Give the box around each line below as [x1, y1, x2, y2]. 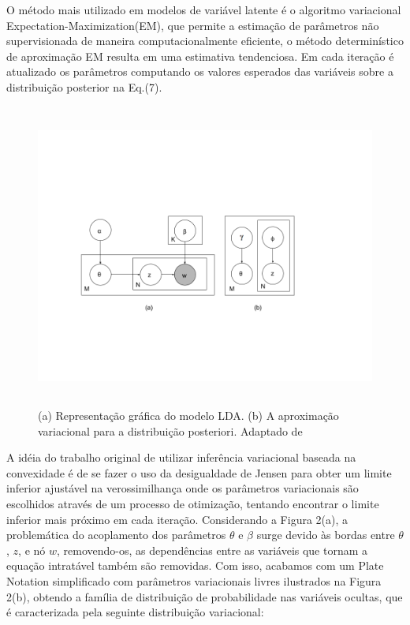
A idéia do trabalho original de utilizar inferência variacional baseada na [6, 449, 356, 466]
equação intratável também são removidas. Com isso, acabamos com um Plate [6, 557, 384, 574]
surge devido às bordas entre [256, 526, 395, 543]
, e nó [18, 541, 46, 558]
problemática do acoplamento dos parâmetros [6, 526, 226, 543]
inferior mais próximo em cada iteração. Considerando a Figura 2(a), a [6, 511, 348, 527]
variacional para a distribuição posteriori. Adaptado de [38, 422, 303, 439]
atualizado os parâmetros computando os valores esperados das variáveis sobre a [6, 63, 393, 80]
